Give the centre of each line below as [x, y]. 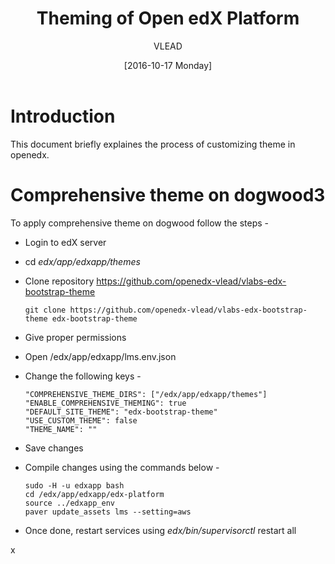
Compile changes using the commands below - [122, 467]
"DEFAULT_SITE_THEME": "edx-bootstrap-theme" [121, 412]
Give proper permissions [75, 337]
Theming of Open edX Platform [168, 18]
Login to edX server [65, 242]
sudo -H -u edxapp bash [74, 485]
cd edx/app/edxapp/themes [82, 261]
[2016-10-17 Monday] [168, 65]
